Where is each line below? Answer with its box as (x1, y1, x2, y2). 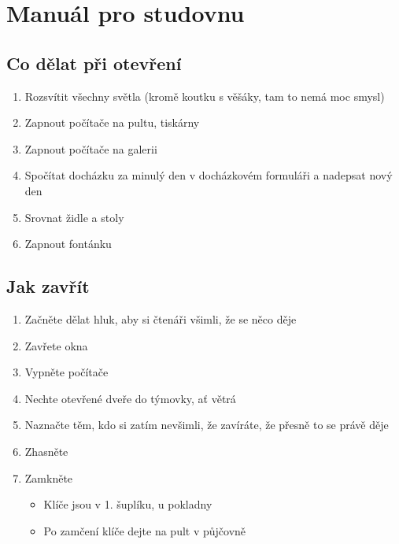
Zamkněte (24, 469, 73, 486)
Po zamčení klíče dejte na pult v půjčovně (43, 522, 246, 538)
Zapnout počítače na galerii (24, 140, 157, 157)
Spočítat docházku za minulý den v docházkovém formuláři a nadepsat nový (24, 167, 393, 183)
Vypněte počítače (24, 364, 109, 380)
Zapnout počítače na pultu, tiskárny (24, 114, 200, 131)
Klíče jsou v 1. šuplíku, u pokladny (43, 496, 212, 513)
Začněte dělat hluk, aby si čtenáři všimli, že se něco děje (24, 310, 297, 327)
